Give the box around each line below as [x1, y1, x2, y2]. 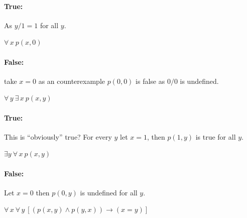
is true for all [195, 131, 236, 142]
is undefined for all [80, 187, 138, 197]
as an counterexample [38, 75, 105, 86]
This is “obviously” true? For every [4, 131, 112, 142]
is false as [136, 75, 165, 86]
